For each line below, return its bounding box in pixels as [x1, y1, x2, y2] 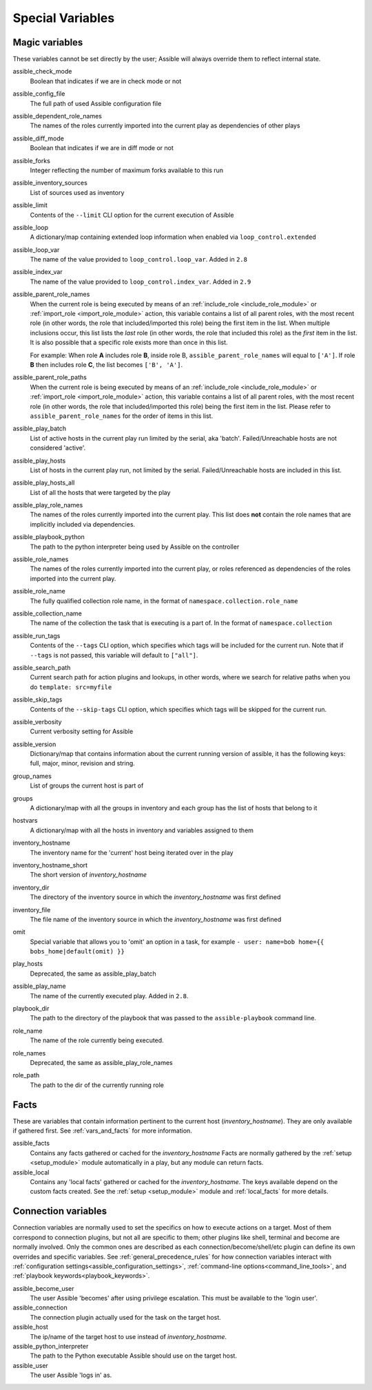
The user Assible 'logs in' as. [30, 1371, 112, 1380]
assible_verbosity [12, 717, 62, 726]
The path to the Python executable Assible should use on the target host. [30, 1351, 238, 1360]
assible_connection [12, 1303, 68, 1312]
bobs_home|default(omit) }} [30, 947, 125, 956]
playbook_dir [12, 1004, 50, 1013]
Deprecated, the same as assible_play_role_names [30, 1059, 173, 1066]
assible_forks [12, 156, 51, 165]
